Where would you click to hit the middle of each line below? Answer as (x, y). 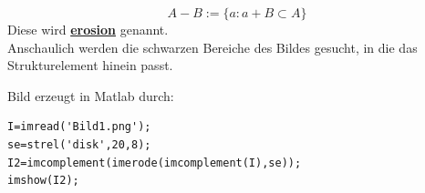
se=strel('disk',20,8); (79, 144)
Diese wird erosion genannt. (88, 29)
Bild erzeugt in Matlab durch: (91, 95)
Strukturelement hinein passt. (90, 65)
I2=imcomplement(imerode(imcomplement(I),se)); (155, 163)
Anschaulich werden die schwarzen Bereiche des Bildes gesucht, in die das (212, 47)
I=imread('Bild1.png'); (79, 127)
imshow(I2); (43, 181)
